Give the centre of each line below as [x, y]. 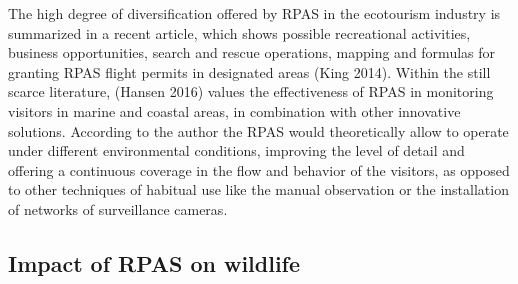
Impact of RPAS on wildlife [154, 262]
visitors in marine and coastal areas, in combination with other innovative [234, 110]
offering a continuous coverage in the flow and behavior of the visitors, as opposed [259, 169]
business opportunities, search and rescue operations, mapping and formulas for [252, 52]
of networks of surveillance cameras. [118, 208]
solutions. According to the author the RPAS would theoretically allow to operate [258, 130]
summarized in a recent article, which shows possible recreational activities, [239, 32]
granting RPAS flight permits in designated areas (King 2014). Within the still [249, 71]
